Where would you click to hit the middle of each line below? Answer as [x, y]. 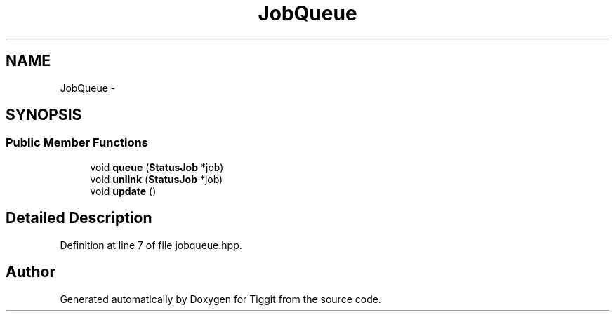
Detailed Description [79, 218]
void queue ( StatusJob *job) [157, 167]
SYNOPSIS [44, 115]
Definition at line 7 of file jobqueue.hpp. [151, 245]
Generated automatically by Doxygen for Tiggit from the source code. [220, 299]
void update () [123, 191]
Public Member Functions [77, 143]
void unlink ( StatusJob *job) [157, 179]
